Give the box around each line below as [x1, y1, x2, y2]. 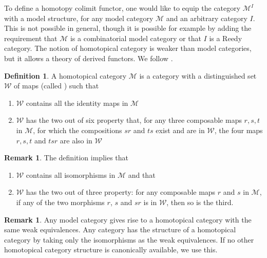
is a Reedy [209, 32, 242, 43]
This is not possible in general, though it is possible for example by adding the [4, 23, 252, 33]
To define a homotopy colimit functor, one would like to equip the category [4, 3, 241, 13]
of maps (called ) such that [14, 80, 99, 91]
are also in [60, 135, 92, 145]
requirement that [4, 32, 58, 43]
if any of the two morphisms [16, 196, 105, 207]
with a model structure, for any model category [4, 12, 154, 23]
